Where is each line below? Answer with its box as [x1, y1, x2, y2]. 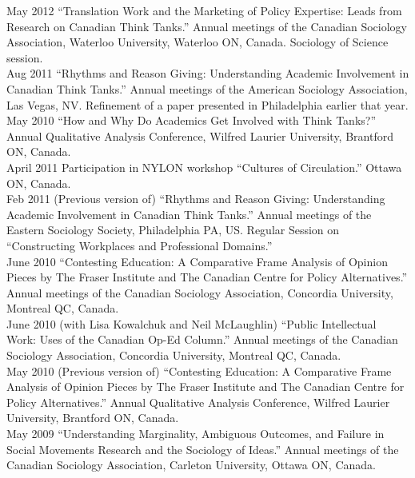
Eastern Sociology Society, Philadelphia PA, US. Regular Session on [6, 221, 340, 238]
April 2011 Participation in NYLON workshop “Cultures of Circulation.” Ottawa [6, 158, 402, 175]
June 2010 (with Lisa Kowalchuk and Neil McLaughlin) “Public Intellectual [6, 315, 377, 332]
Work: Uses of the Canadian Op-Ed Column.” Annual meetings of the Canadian [6, 331, 398, 348]
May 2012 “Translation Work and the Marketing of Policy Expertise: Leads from [6, 2, 402, 18]
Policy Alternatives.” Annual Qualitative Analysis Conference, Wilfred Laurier [6, 393, 390, 410]
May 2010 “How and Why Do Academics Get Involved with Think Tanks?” [6, 112, 377, 129]
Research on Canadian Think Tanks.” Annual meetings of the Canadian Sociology [6, 18, 407, 34]
